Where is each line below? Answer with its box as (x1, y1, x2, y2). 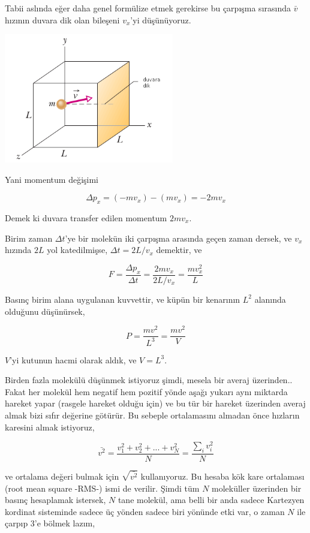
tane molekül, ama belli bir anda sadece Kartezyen (118, 493, 305, 506)
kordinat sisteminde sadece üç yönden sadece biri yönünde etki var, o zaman (5, 505, 285, 517)
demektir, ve (156, 243, 202, 256)
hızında (5, 243, 32, 256)
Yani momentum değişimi (5, 173, 99, 185)
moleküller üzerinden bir (212, 481, 302, 494)
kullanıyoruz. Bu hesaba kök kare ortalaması (140, 470, 305, 483)
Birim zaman (5, 231, 53, 244)
